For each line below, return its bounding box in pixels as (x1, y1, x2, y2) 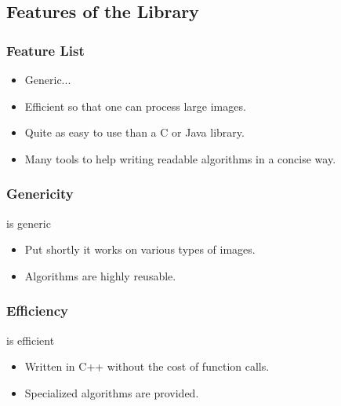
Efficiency (6, 301, 68, 320)
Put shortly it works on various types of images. (24, 241, 256, 258)
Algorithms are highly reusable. (24, 267, 176, 283)
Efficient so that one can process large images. (24, 97, 246, 114)
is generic (6, 214, 51, 231)
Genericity (6, 184, 74, 203)
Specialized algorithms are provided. (24, 384, 199, 401)
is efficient (6, 331, 55, 348)
